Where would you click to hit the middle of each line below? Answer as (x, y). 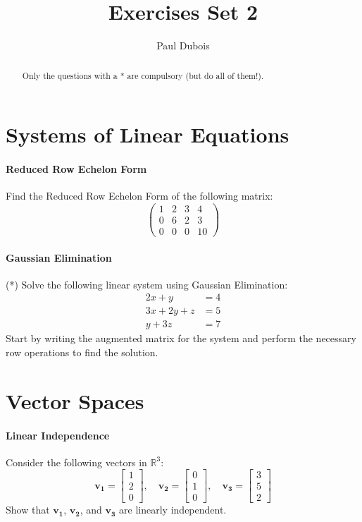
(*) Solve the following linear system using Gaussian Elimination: (147, 284)
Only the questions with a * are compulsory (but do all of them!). (143, 75)
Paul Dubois (183, 45)
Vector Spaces (75, 400)
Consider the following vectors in (76, 462)
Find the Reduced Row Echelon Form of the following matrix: (139, 196)
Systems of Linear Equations (148, 134)
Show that (28, 510)
